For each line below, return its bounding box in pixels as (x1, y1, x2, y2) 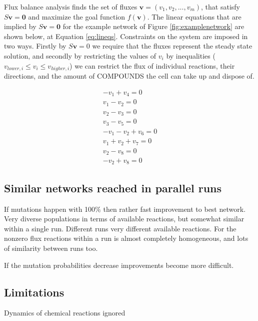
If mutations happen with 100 (4, 203, 95, 214)
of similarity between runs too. (4, 243, 98, 253)
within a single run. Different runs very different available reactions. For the (4, 223, 236, 233)
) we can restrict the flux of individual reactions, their (69, 60, 235, 71)
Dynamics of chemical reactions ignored (4, 307, 125, 318)
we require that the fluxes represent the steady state (92, 41, 252, 51)
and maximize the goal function (28, 11, 125, 22)
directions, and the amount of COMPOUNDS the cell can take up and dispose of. (4, 71, 254, 81)
